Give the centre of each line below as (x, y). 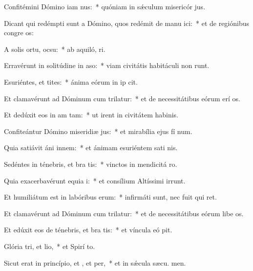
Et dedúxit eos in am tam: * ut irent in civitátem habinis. (91, 115)
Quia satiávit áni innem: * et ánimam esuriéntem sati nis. (91, 147)
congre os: (19, 33)
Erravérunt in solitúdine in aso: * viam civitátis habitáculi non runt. (107, 65)
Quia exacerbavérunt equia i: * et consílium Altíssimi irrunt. (95, 180)
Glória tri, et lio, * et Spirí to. (50, 246)
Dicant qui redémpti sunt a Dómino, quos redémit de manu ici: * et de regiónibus (127, 23)
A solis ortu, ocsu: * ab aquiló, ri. (55, 49)
